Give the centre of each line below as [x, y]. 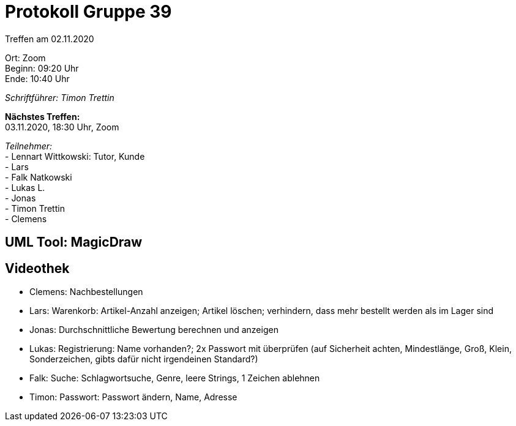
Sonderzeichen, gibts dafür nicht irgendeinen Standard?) [144, 359]
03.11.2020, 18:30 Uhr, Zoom [62, 127]
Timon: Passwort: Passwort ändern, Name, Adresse [133, 397]
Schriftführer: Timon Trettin [60, 97]
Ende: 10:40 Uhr [37, 78]
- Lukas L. [25, 187]
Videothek [37, 268]
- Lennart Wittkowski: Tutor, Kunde [75, 156]
